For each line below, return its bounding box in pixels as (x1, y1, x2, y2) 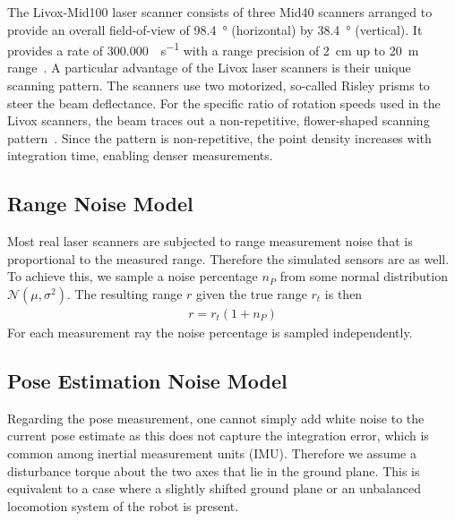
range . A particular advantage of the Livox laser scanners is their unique (7, 58, 411, 77)
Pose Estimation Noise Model (7, 367, 288, 394)
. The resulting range (66, 284, 183, 303)
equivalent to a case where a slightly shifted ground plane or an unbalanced (7, 479, 421, 498)
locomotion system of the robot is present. (7, 496, 239, 515)
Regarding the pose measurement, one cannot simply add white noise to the (7, 408, 425, 427)
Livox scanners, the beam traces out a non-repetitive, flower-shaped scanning (7, 111, 430, 130)
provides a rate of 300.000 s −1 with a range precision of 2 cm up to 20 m (7, 38, 419, 59)
